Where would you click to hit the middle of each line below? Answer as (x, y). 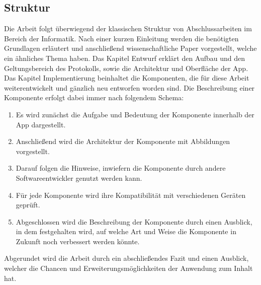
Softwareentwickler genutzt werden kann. (79, 177)
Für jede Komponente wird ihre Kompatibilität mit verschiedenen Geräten (131, 195)
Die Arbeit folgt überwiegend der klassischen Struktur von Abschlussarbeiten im (128, 28)
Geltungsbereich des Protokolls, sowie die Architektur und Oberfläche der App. (126, 68)
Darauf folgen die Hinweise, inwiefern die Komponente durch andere (121, 168)
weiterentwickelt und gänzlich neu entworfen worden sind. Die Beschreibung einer (129, 87)
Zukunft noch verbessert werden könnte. (78, 241)
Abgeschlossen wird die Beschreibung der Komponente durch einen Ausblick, (134, 221)
